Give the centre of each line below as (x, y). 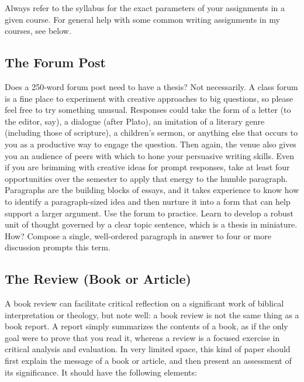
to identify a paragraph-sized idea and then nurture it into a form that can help (148, 201)
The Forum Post (55, 62)
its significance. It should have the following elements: (101, 372)
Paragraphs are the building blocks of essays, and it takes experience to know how (152, 190)
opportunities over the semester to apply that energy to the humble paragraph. (146, 178)
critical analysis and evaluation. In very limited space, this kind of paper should (148, 349)
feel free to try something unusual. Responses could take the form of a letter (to (148, 110)
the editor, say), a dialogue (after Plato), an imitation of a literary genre (135, 121)
